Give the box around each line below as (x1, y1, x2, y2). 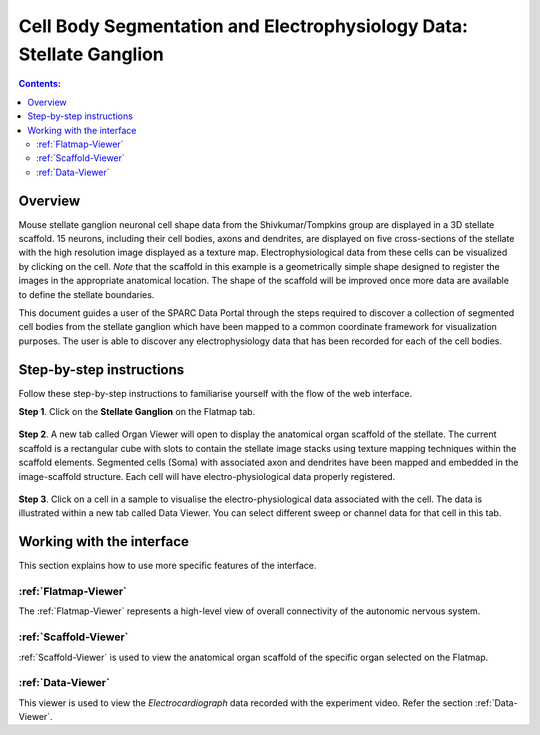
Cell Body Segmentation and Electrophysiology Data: (18, 15, 469, 37)
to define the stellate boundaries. (18, 288, 155, 300)
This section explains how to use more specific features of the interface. (18, 560, 317, 572)
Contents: (18, 78, 62, 90)
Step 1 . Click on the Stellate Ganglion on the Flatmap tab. (18, 406, 256, 418)
